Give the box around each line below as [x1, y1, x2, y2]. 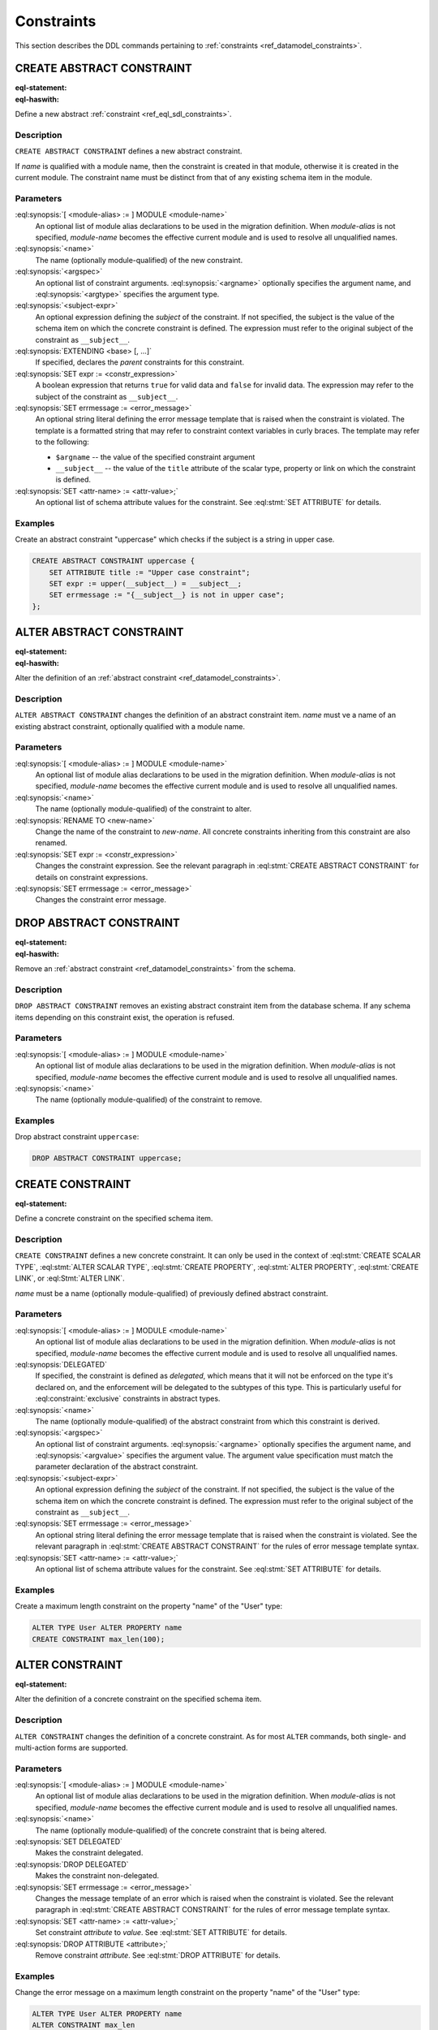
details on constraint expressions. [35, 872, 148, 882]
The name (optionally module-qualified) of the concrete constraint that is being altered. [35, 1825, 327, 1835]
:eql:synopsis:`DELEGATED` [15, 1359, 107, 1369]
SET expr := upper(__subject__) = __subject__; [49, 579, 243, 588]
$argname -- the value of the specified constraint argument [55, 451, 255, 462]
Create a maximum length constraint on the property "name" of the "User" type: [15, 1601, 283, 1611]
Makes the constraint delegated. [35, 1848, 144, 1858]
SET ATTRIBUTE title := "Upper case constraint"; [49, 568, 251, 577]
